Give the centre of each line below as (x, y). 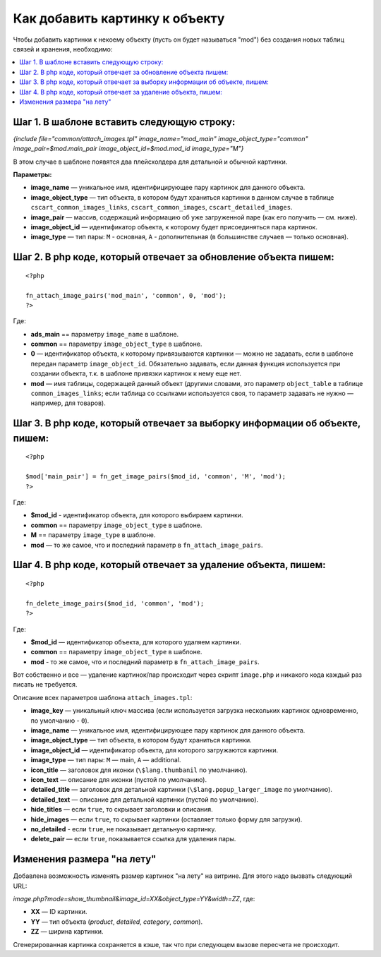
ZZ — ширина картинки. (67, 932)
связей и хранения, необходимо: (63, 49)
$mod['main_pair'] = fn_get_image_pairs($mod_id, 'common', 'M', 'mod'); (156, 477)
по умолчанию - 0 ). (60, 721)
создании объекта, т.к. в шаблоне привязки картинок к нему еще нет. (136, 373)
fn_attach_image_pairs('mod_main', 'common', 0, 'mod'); (126, 295)
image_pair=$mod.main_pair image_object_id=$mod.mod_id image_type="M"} (128, 149)
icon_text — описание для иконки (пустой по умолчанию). (119, 779)
